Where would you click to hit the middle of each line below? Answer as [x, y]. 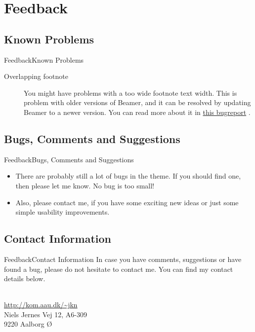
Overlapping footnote [36, 76]
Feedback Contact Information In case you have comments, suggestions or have [123, 259]
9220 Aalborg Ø [28, 324]
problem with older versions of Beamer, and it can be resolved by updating [137, 102]
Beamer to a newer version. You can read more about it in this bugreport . [137, 112]
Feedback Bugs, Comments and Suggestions [69, 159]
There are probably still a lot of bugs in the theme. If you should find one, [128, 176]
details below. [25, 278]
